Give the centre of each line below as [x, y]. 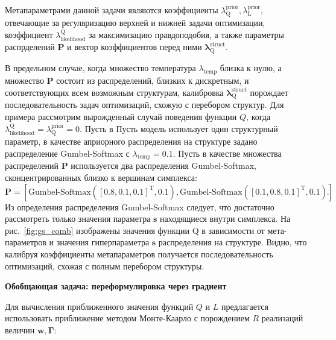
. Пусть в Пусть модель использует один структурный [179, 128]
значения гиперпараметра [103, 242]
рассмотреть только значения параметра [78, 219]
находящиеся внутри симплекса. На [225, 219]
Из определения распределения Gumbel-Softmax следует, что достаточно [140, 206]
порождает [269, 92]
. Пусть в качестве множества [227, 153]
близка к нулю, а [251, 68]
